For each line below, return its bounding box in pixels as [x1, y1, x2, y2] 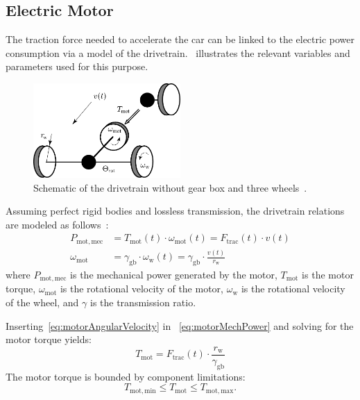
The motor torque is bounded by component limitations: [6, 369, 246, 383]
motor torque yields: [6, 332, 92, 347]
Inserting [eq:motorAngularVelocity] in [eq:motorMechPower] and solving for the [6, 318, 354, 333]
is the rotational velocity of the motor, [60, 281, 223, 296]
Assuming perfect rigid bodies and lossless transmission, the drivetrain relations [6, 203, 345, 218]
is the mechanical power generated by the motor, [70, 267, 277, 282]
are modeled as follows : [6, 217, 109, 231]
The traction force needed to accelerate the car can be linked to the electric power [6, 32, 354, 47]
